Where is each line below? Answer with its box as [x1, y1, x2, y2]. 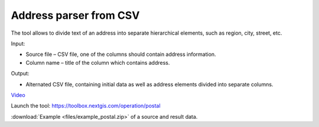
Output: [11, 70, 30, 77]
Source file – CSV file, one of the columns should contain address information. [25, 51, 216, 58]
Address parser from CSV [11, 9, 140, 22]
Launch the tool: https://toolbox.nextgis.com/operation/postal [11, 102, 161, 109]
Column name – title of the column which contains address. [25, 59, 170, 66]
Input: [11, 40, 25, 47]
